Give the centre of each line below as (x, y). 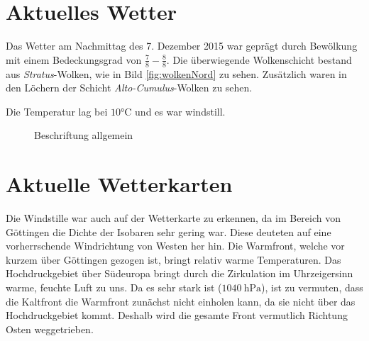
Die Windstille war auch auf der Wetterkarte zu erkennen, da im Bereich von (174, 218)
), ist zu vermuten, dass (312, 287)
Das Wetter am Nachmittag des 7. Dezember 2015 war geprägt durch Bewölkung (182, 46)
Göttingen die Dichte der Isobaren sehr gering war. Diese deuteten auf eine (169, 231)
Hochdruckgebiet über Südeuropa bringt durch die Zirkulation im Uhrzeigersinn (180, 273)
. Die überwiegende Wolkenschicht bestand (259, 59)
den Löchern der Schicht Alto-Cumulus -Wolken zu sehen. (129, 88)
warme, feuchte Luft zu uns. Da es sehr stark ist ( (114, 287)
